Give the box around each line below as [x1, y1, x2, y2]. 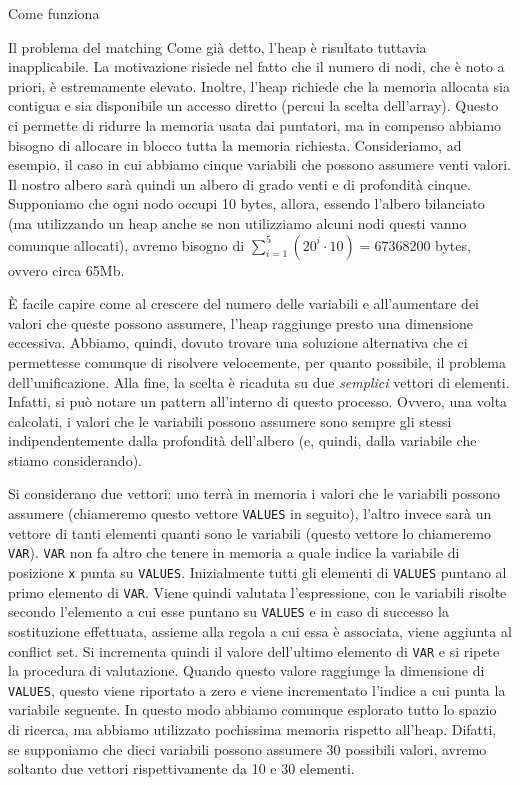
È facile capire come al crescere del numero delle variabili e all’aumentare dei [8, 293, 480, 314]
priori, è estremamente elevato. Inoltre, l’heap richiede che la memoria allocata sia [8, 75, 510, 96]
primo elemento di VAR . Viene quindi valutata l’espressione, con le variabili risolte [8, 581, 507, 602]
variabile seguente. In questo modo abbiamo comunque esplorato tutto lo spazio [8, 699, 497, 720]
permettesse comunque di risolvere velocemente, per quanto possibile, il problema [8, 351, 506, 372]
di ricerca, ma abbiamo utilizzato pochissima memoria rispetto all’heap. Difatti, [8, 719, 497, 740]
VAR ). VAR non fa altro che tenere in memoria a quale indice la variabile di [8, 542, 460, 563]
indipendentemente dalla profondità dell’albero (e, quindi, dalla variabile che [8, 430, 477, 451]
